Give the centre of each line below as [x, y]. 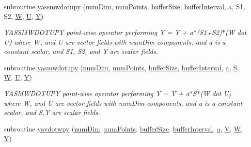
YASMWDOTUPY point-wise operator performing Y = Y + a [97, 93]
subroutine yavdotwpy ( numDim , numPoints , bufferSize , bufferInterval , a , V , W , [123, 128]
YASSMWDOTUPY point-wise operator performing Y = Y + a [99, 32]
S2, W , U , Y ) [24, 16]
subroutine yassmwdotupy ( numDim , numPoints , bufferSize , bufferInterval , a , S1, [125, 6]
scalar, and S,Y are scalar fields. [52, 112]
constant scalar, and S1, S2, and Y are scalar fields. [81, 51]
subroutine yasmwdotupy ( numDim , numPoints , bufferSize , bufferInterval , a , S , [122, 67]
